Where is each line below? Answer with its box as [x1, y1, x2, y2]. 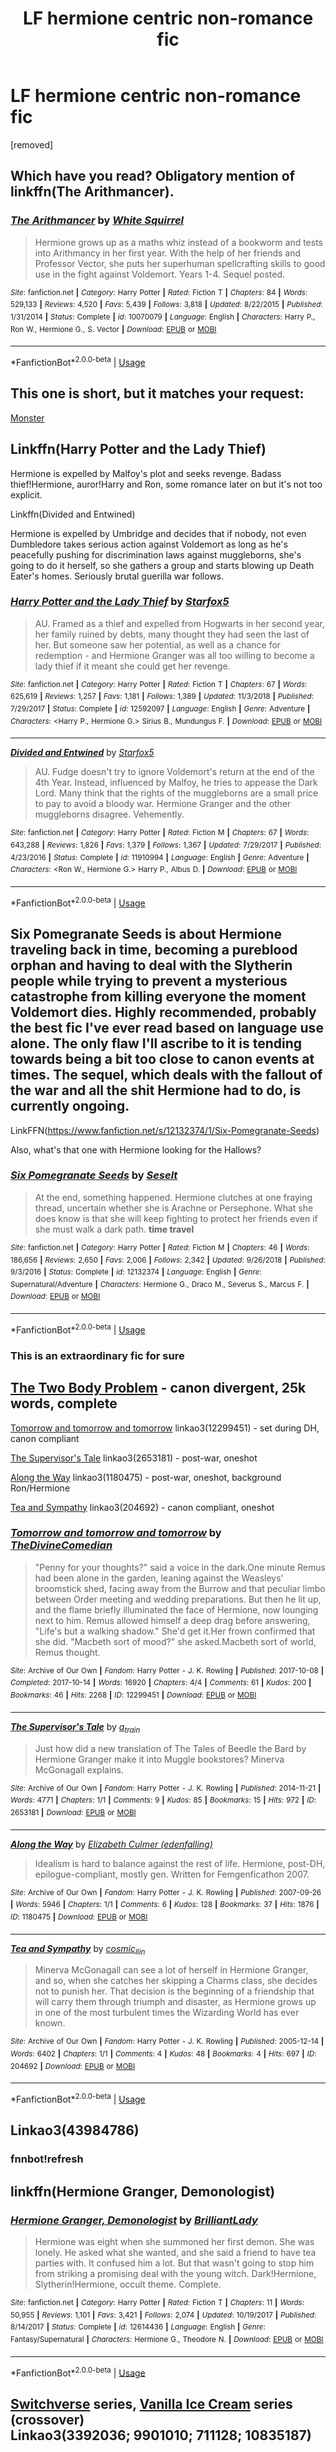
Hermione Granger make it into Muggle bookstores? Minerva [34, 1753, 285, 1765]
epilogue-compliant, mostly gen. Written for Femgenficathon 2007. [34, 1868, 310, 1880]
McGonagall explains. [34, 1763, 124, 1776]
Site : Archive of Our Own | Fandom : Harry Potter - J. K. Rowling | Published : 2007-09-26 [10, 1887, 322, 1897]
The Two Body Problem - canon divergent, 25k [10, 1380, 307, 1397]
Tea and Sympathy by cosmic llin [10, 1942, 146, 1957]
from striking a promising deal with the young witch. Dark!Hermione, [34, 2267, 317, 2279]
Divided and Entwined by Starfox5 [10, 747, 155, 759]
